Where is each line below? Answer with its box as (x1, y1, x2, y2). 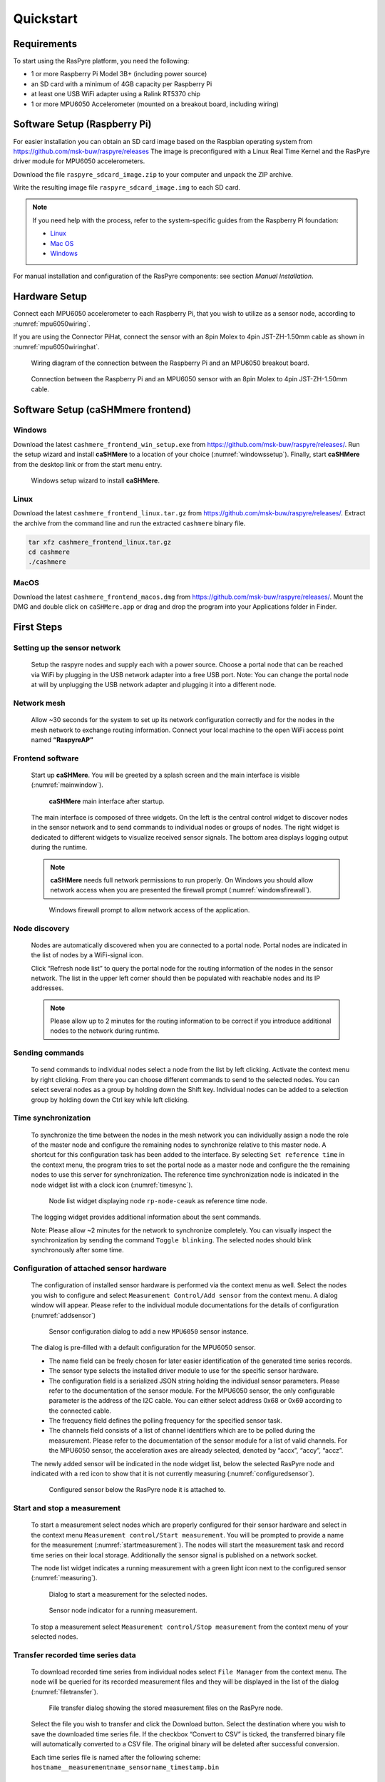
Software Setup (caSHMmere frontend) (13, 403, 192, 416)
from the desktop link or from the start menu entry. (13, 460, 163, 468)
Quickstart (13, 11, 78, 26)
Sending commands (13, 1048, 85, 1058)
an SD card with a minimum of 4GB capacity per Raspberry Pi (31, 79, 212, 88)
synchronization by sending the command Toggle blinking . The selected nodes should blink (31, 1236, 312, 1245)
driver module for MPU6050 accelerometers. (13, 157, 145, 165)
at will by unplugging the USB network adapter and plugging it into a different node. (31, 681, 277, 689)
